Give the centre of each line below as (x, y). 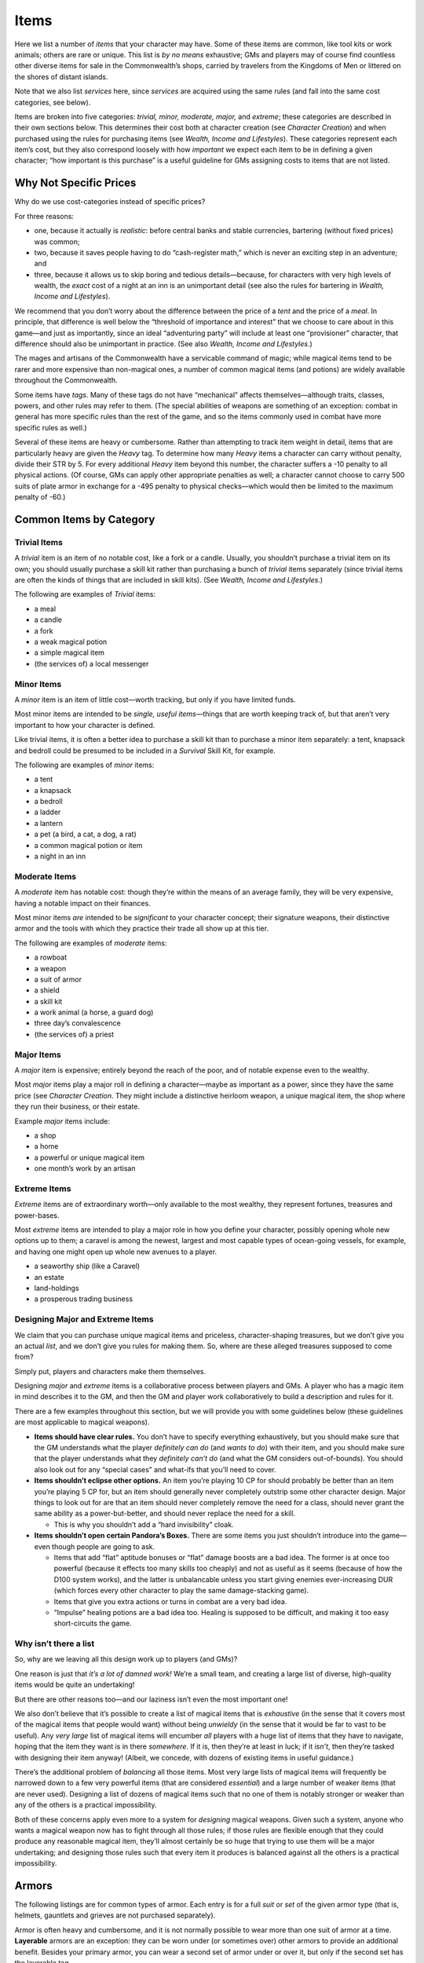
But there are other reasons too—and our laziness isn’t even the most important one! (151, 1699)
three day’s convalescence (77, 1023)
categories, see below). (53, 102)
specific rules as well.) (51, 427)
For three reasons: (44, 216)
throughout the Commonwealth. (66, 380)
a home (46, 1146)
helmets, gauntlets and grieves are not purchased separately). (115, 1915)
